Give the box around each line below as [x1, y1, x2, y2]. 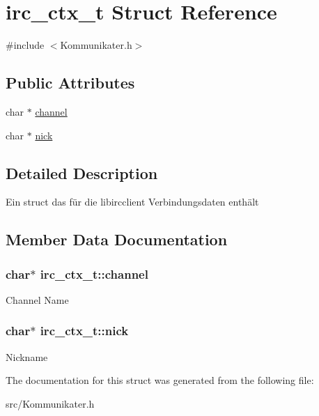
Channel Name [6, 292, 69, 307]
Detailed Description [6, 162, 158, 183]
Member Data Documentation [6, 229, 228, 250]
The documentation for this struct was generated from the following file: [6, 373, 314, 387]
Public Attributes [6, 72, 135, 93]
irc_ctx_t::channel [40, 265, 148, 282]
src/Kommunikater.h [6, 396, 95, 410]
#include [6, 38, 45, 52]
